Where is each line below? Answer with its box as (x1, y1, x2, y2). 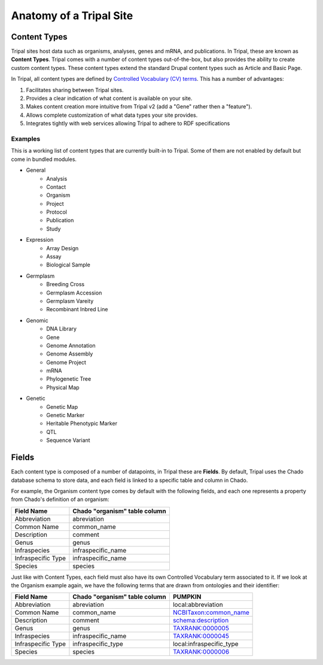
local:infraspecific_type (172, 640, 239, 648)
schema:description (172, 617, 229, 625)
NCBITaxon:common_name (172, 608, 249, 617)
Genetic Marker (46, 412, 85, 419)
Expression (26, 236, 54, 244)
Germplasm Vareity (46, 297, 94, 305)
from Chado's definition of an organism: (11, 496, 109, 503)
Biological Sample (46, 261, 91, 269)
